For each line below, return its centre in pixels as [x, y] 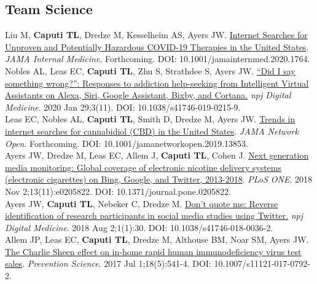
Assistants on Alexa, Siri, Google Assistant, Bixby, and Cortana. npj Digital [148, 95]
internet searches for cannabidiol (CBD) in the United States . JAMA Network [152, 131]
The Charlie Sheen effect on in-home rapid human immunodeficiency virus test [153, 251]
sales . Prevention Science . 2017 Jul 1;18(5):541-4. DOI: [108, 263]
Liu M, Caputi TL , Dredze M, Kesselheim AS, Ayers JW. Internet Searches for [156, 35]
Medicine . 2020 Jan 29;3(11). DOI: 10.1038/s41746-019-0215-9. [123, 107]
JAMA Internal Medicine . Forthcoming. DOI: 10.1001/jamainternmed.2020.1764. [158, 59]
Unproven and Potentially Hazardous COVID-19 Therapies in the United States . [157, 46]
